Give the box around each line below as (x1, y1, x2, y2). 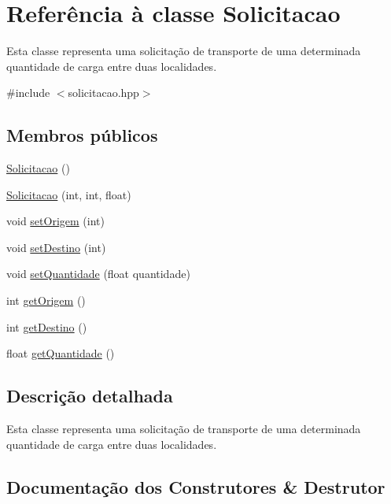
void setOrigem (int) (6, 213, 105, 229)
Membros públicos (6, 123, 158, 147)
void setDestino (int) (6, 239, 106, 255)
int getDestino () (6, 318, 87, 335)
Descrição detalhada (6, 384, 173, 408)
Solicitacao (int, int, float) (6, 186, 131, 202)
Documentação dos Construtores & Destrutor (6, 474, 385, 498)
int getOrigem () (6, 292, 86, 309)
